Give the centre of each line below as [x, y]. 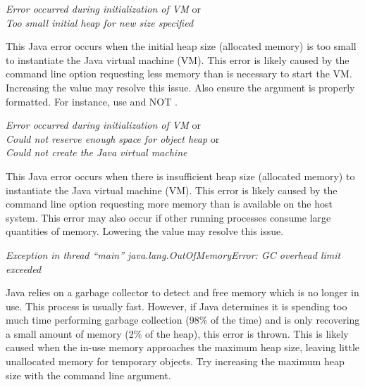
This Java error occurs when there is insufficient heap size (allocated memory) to [180, 176]
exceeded [24, 268]
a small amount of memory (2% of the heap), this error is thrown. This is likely [177, 333]
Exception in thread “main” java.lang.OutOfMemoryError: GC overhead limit [173, 254]
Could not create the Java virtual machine [97, 152]
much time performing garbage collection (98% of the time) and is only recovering [183, 320]
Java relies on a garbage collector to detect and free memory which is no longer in [182, 292]
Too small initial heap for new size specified [100, 22]
